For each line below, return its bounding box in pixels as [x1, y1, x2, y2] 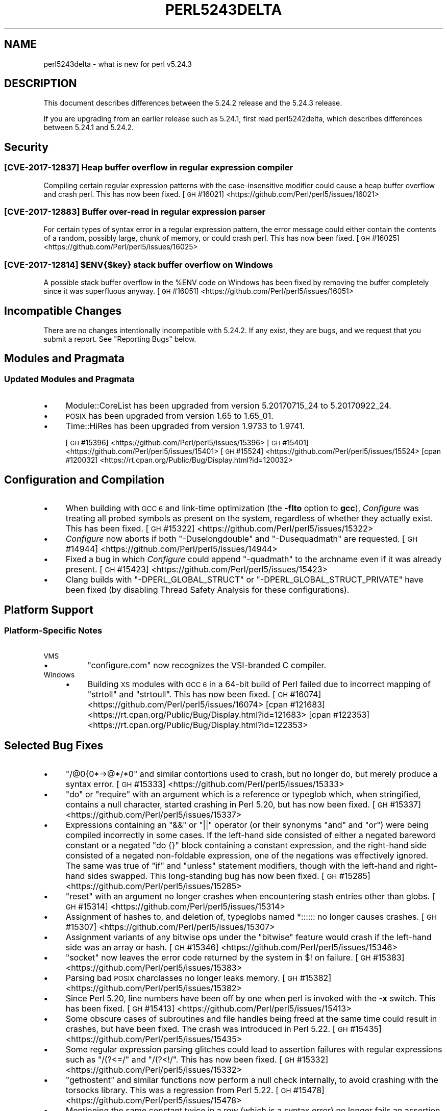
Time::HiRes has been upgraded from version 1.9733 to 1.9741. [65, 421, 305, 432]
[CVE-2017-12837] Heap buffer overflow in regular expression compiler [4, 162, 293, 173]
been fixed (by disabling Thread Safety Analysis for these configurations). [65, 585, 350, 595]
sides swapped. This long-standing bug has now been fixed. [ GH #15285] [87, 871, 370, 881]
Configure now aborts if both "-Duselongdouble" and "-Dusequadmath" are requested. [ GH [65, 534, 418, 544]
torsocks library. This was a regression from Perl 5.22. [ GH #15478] [65, 1085, 325, 1096]
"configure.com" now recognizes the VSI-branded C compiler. [87, 660, 327, 671]
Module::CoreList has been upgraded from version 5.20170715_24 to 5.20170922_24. [65, 400, 391, 411]
